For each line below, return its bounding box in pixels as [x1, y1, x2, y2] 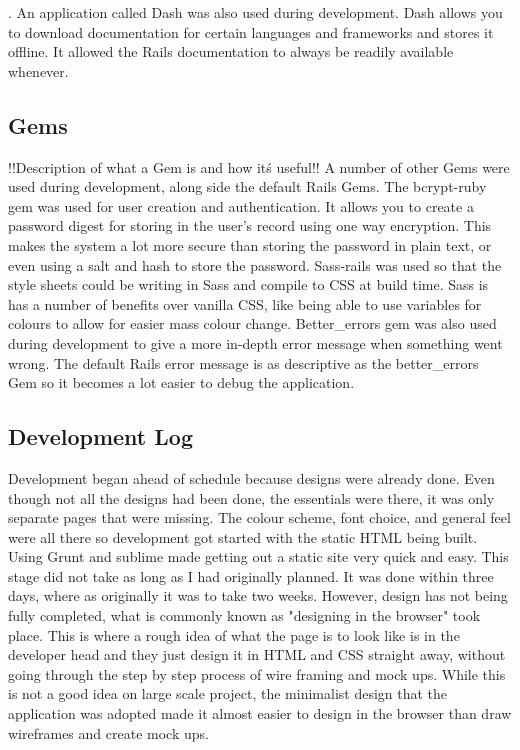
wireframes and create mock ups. [8, 722, 209, 743]
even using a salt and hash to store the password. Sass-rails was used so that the [8, 254, 502, 275]
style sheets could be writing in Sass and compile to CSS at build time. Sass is [8, 274, 489, 295]
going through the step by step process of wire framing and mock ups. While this [8, 663, 506, 684]
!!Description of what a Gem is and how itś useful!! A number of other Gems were [8, 156, 510, 177]
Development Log [8, 421, 193, 452]
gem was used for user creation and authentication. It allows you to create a [8, 195, 474, 216]
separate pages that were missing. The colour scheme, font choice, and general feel [8, 507, 511, 528]
